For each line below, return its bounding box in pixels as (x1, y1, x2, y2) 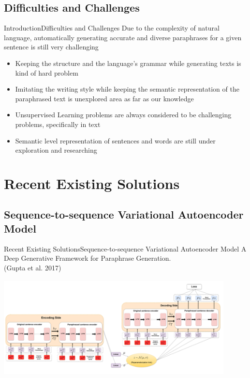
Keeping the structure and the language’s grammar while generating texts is (15, 58, 241, 68)
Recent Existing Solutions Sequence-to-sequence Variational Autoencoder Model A (4, 243, 247, 253)
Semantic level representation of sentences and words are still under (15, 135, 216, 145)
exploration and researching (15, 145, 97, 155)
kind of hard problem (15, 67, 78, 78)
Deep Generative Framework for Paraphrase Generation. (4, 253, 171, 263)
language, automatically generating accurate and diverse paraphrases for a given (4, 32, 242, 42)
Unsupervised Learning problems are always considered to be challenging (15, 110, 232, 120)
